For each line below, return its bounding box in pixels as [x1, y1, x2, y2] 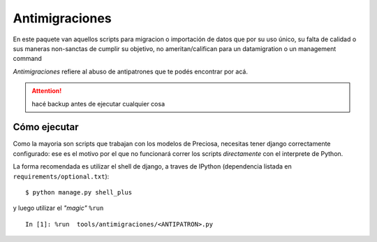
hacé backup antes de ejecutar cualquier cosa [31, 99, 165, 108]
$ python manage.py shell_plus [25, 188, 133, 196]
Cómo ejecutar [13, 121, 80, 133]
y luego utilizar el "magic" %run [13, 204, 104, 213]
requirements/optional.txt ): [13, 172, 110, 180]
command [13, 55, 42, 63]
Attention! [31, 87, 62, 95]
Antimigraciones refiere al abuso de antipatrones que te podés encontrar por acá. [13, 67, 248, 76]
